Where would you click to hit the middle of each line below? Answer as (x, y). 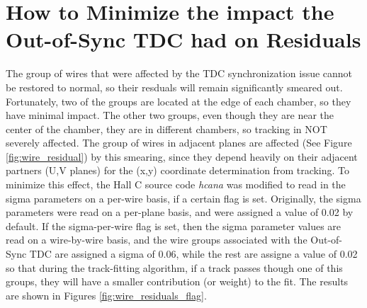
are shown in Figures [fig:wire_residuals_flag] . (106, 295)
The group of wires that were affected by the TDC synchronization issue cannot (179, 73)
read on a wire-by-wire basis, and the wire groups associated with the (157, 240)
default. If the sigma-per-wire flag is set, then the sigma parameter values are (174, 226)
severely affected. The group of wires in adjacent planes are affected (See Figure (179, 143)
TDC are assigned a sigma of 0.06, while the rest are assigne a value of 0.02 (193, 254)
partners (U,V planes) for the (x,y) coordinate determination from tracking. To (178, 170)
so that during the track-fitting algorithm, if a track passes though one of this (174, 267)
